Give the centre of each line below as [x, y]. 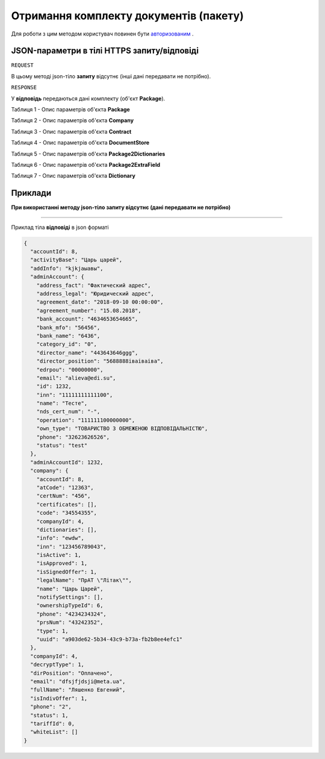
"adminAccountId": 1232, [67, 462]
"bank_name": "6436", [68, 336]
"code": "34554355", [67, 513]
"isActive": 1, [59, 555]
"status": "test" [62, 445]
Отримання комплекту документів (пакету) [127, 16]
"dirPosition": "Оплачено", [72, 673]
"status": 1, [49, 715]
